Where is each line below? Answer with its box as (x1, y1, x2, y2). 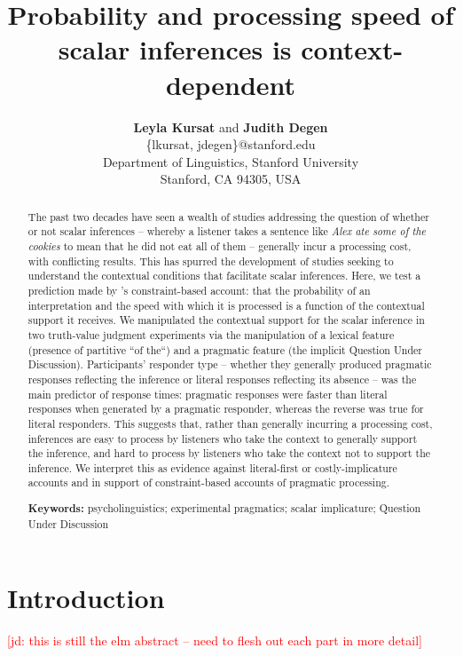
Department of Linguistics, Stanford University (102, 152, 359, 170)
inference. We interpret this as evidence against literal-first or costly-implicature (27, 460, 397, 475)
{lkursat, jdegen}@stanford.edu (145, 135, 316, 154)
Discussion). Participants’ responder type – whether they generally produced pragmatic (27, 357, 432, 372)
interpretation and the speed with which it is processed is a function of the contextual (27, 297, 425, 312)
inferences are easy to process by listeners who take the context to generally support (27, 431, 418, 446)
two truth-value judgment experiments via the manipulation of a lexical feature (27, 327, 395, 342)
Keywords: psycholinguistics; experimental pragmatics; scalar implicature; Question (27, 501, 421, 517)
